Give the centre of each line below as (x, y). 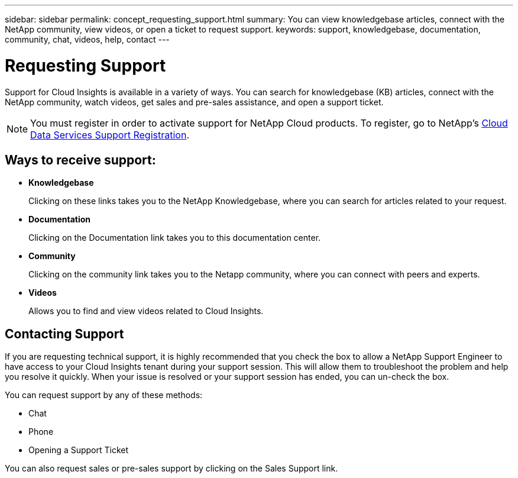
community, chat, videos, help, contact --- (87, 39)
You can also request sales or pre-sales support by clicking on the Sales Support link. (171, 469)
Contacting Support (64, 334)
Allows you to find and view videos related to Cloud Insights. (146, 311)
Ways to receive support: (80, 160)
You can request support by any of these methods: (104, 395)
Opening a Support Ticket (79, 450)
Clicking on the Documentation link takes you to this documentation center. (175, 238)
